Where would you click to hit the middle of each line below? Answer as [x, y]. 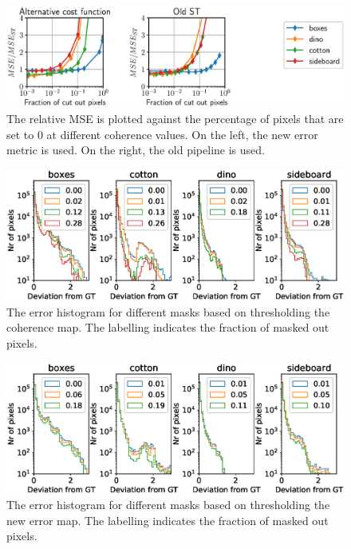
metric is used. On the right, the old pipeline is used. [136, 150]
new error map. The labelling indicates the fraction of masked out [168, 520]
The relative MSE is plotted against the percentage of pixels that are [175, 119]
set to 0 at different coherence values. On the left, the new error [162, 134]
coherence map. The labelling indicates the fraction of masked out [168, 327]
